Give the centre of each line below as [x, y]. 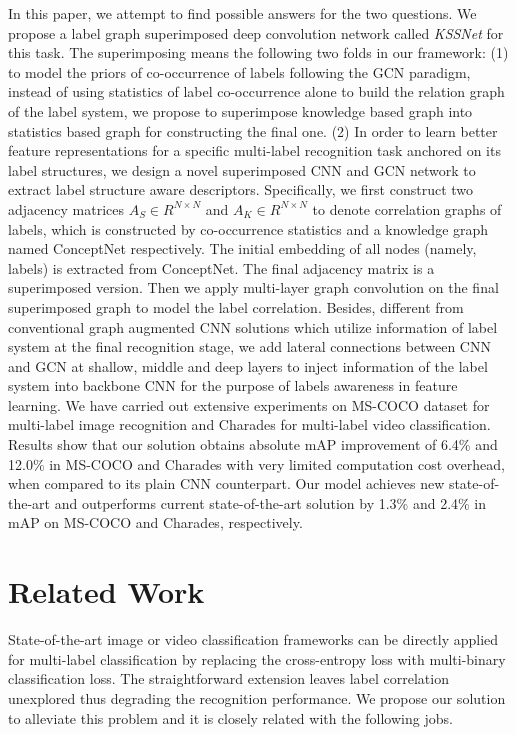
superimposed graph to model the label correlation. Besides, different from [236, 306]
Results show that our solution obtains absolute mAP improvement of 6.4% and [253, 444]
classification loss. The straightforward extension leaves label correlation [228, 678]
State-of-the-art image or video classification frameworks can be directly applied [253, 639]
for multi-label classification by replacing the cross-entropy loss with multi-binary [257, 658]
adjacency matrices [66, 208]
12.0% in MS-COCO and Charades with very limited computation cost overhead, [256, 463]
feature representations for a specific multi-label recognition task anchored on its [254, 150]
